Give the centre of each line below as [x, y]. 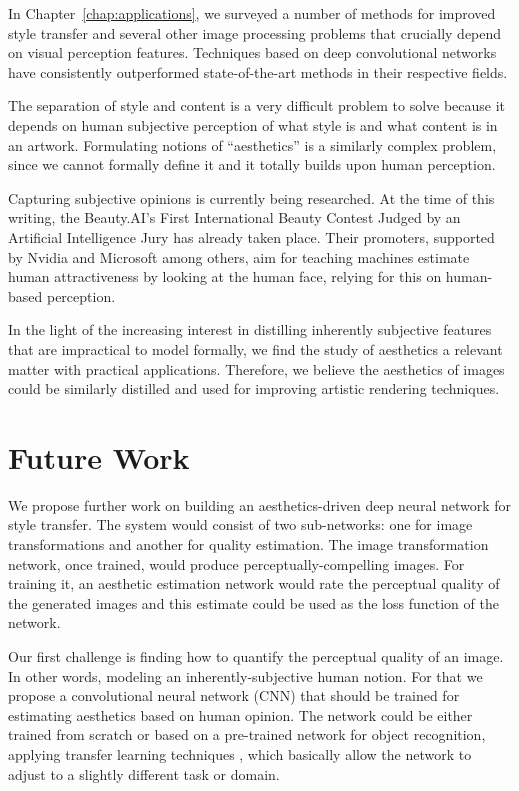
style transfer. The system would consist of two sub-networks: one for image [240, 524]
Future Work [99, 456]
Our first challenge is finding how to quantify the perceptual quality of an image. [256, 655]
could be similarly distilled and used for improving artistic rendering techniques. [254, 388]
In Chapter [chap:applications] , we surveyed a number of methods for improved [252, 13]
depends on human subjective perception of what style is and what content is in [253, 124]
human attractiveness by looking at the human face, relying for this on [225, 276]
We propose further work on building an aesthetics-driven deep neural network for [260, 504]
